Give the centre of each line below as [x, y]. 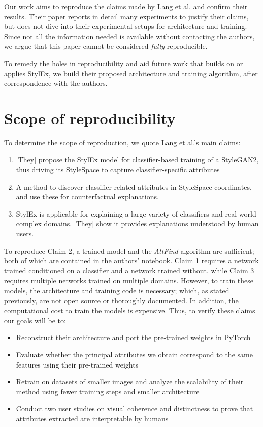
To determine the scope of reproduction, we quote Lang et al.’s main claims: [122, 142]
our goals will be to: [35, 320]
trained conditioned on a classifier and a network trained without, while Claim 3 [129, 270]
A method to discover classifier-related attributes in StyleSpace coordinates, [134, 186]
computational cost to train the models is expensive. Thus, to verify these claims [130, 310]
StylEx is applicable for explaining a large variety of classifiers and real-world [136, 213]
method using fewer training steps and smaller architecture [108, 391]
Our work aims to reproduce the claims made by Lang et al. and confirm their [126, 6]
